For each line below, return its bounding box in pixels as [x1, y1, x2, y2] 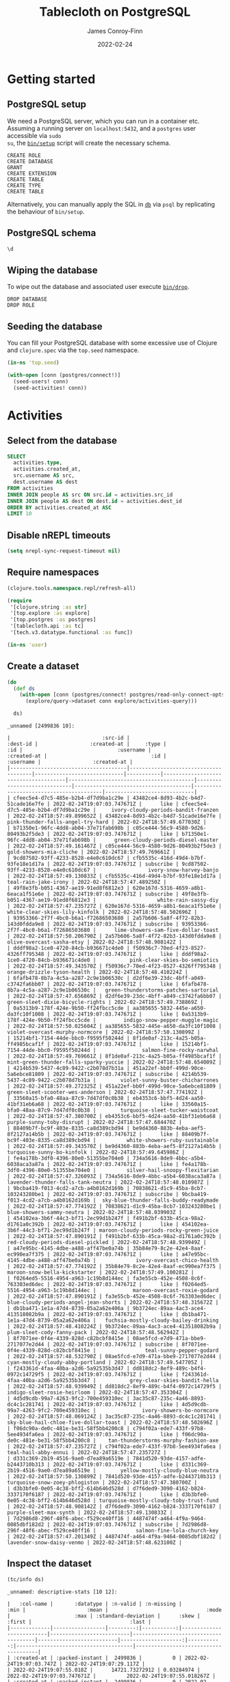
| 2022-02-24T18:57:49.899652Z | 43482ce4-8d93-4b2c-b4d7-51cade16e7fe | [7, 813, 222, 819]
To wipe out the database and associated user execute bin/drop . [7, 283, 190, 291]
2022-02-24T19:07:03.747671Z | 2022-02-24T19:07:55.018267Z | [7, 1672, 216, 1679]
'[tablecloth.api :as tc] [10, 622, 84, 630]
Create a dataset [7, 660, 79, 673]
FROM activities [7, 484, 53, 491]
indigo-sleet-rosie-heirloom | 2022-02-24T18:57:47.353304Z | [7, 1389, 188, 1396]
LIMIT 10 [7, 511, 32, 517]
